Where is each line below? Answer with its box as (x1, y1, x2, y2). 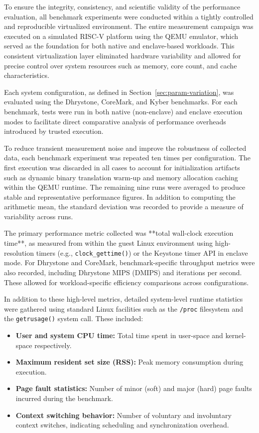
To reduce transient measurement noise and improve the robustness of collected (4, 142, 247, 153)
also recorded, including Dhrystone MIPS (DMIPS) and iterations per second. (4, 267, 242, 277)
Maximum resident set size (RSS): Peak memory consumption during (15, 357, 244, 367)
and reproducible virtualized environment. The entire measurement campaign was (4, 21, 254, 31)
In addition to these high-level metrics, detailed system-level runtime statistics (4, 294, 243, 304)
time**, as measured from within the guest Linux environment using (4, 238, 213, 248)
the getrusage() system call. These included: (4, 313, 143, 324)
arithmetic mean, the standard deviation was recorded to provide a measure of (4, 201, 244, 212)
